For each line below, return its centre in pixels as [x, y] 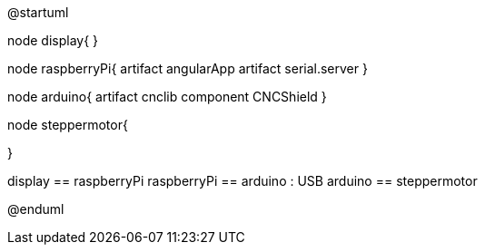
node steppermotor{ [68, 125]
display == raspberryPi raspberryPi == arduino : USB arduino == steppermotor [242, 181]
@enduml [36, 209]
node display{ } [53, 40]
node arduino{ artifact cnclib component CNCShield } [167, 97]
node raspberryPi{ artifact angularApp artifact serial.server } [188, 68]
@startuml [38, 12]
